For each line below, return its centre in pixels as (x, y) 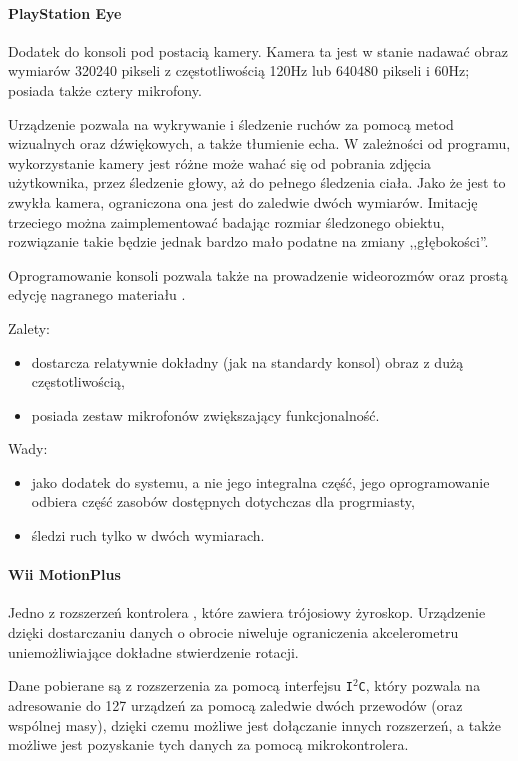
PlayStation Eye (65, 12)
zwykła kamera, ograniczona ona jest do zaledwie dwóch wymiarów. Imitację (243, 201)
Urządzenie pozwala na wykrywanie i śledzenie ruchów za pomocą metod (231, 123)
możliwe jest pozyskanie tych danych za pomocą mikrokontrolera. (208, 744)
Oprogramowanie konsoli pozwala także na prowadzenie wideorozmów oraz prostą (258, 274)
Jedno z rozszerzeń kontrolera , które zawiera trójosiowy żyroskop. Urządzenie (247, 612)
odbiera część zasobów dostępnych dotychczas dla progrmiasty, (223, 501)
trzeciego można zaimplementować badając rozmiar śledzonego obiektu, (226, 221)
